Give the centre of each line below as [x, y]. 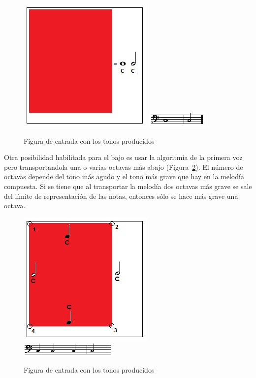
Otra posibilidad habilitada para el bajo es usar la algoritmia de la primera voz [123, 157]
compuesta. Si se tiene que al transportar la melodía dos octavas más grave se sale [128, 186]
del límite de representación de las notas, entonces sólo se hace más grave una [121, 196]
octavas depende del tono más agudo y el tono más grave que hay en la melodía [124, 176]
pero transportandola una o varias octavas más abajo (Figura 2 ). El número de [124, 167]
